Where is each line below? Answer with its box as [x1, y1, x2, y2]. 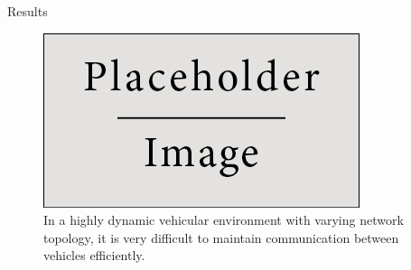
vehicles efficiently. [43, 246, 145, 265]
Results [7, 2, 48, 20]
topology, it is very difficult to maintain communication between [43, 228, 399, 247]
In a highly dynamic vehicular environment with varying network [43, 210, 404, 229]
